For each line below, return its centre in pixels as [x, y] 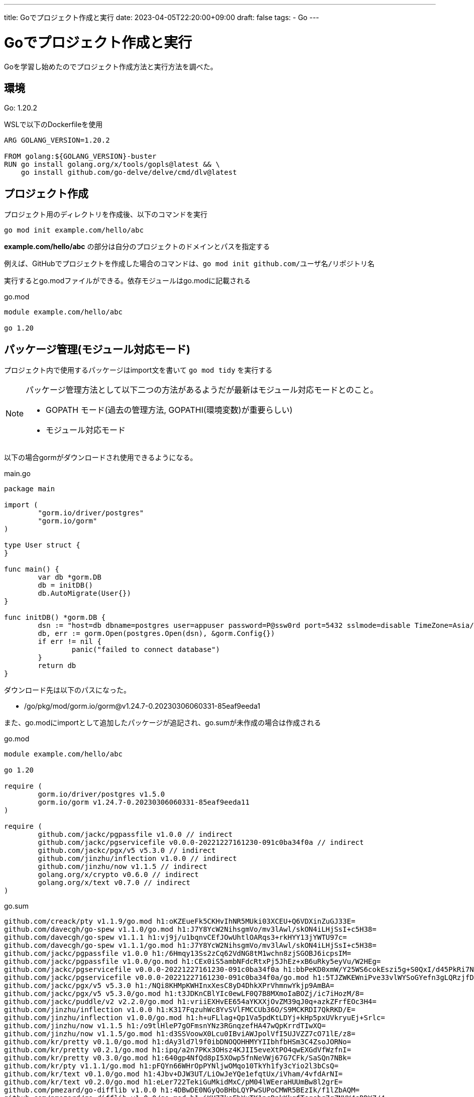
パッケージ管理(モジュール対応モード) [97, 349]
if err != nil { [70, 642]
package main [30, 489]
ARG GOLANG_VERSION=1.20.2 [57, 140]
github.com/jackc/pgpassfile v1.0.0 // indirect [135, 835]
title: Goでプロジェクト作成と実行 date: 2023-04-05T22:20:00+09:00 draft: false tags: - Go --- [162, 17]
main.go [17, 474]
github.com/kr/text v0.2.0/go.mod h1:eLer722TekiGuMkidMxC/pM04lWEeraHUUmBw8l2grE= [173, 1082]
